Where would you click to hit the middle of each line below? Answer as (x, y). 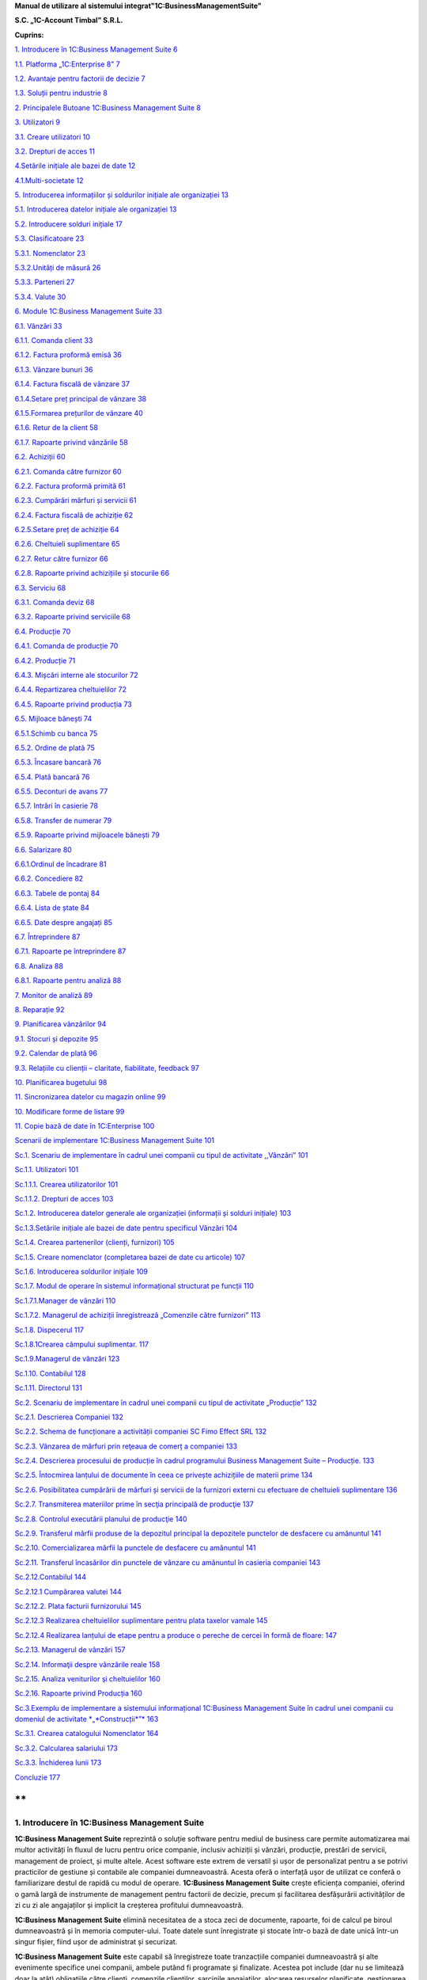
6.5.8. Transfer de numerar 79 (63, 821)
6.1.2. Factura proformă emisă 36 (68, 355)
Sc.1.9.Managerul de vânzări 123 (67, 1359)
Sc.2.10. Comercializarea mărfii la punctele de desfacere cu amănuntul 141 (135, 1548)
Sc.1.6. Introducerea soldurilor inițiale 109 (81, 1271)
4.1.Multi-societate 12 (49, 180)
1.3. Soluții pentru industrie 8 (61, 93)
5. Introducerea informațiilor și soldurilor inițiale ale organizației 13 (122, 195)
